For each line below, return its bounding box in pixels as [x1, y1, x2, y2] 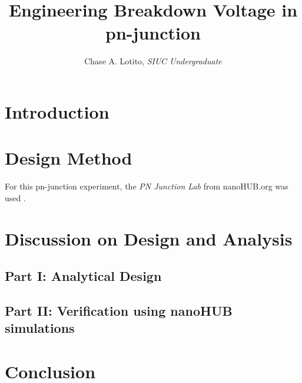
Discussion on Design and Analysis [5, 226, 293, 250]
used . [5, 191, 26, 204]
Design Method [5, 146, 132, 170]
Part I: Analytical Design [5, 267, 162, 285]
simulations [5, 319, 75, 337]
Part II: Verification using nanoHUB [5, 301, 233, 319]
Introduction [5, 99, 109, 123]
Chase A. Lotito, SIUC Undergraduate [84, 55, 222, 67]
